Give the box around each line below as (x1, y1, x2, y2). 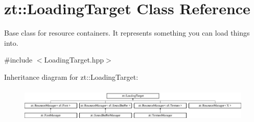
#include (4, 54, 33, 65)
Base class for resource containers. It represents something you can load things (4, 27, 250, 38)
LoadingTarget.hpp (44, 54, 104, 65)
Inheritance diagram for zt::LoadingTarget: (4, 71, 138, 82)
